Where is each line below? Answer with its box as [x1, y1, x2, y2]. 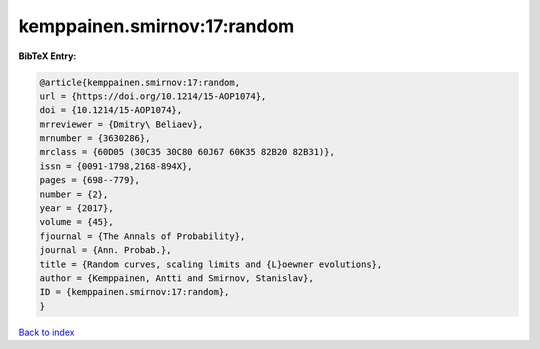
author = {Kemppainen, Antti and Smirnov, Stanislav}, [39, 273, 314, 284]
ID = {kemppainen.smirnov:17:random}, [39, 286, 230, 298]
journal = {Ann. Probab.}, [39, 245, 172, 256]
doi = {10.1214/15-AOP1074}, [39, 105, 183, 116]
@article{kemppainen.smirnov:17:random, [39, 76, 240, 88]
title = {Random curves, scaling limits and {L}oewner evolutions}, [39, 258, 383, 270]
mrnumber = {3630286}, [39, 133, 151, 144]
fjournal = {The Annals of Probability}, [39, 230, 246, 242]
